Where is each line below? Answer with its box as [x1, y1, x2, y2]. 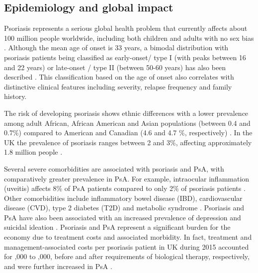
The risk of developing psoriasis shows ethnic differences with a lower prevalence [4, 107, 249, 118]
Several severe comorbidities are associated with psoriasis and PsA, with [4, 163, 224, 174]
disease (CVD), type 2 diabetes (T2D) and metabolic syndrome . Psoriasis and [4, 202, 245, 213]
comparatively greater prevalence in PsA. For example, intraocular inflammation [4, 173, 250, 183]
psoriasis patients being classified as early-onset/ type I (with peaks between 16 [4, 52, 246, 62]
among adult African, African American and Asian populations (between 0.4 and [4, 117, 251, 128]
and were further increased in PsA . [4, 261, 112, 271]
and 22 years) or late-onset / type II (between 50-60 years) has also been [4, 62, 226, 72]
